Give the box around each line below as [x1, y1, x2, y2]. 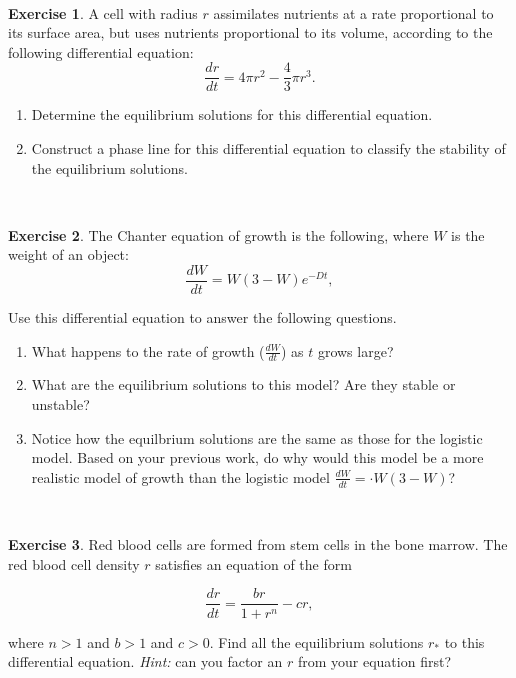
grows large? [317, 340, 394, 361]
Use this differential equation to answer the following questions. [8, 307, 397, 328]
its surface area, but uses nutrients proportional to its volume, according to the [8, 22, 493, 43]
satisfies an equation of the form [155, 553, 352, 574]
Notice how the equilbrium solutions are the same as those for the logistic [31, 427, 483, 448]
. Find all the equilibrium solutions [209, 631, 424, 652]
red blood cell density [8, 553, 140, 574]
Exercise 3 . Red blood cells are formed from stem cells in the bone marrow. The [8, 534, 508, 555]
